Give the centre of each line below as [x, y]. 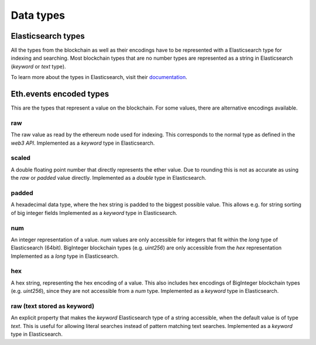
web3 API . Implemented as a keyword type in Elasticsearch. [83, 143]
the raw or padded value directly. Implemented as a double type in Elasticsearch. [109, 178]
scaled [20, 158]
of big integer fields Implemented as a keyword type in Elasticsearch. [94, 213]
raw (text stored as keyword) [53, 306]
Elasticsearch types [48, 36]
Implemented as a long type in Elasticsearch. [65, 256]
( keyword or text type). [39, 66]
